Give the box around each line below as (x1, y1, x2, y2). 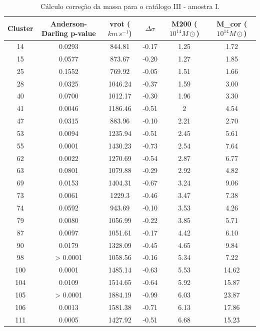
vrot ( (109, 18, 130, 28)
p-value (70, 28, 96, 38)
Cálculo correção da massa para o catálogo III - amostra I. (40, 1, 220, 11)
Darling (41, 28, 68, 38)
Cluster (7, 23, 33, 33)
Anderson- (50, 18, 87, 28)
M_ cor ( (216, 18, 247, 28)
